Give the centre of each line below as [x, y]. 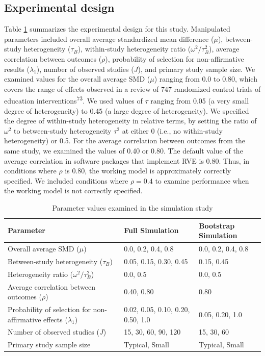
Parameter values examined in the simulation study [132, 207]
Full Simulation [151, 230]
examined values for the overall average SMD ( [77, 79]
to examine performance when [202, 180]
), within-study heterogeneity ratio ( [134, 49]
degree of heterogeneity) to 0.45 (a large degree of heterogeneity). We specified [127, 110]
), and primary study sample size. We [196, 69]
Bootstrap [217, 225]
